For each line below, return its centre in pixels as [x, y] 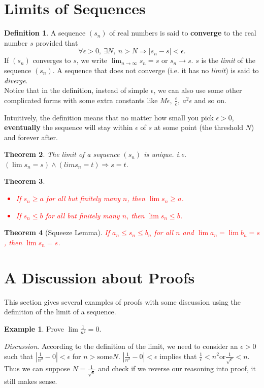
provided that [57, 42]
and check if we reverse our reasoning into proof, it [177, 368]
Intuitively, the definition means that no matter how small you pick [109, 117]
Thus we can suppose [37, 368]
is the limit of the [228, 60]
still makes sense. [31, 381]
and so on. [210, 100]
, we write [92, 60]
